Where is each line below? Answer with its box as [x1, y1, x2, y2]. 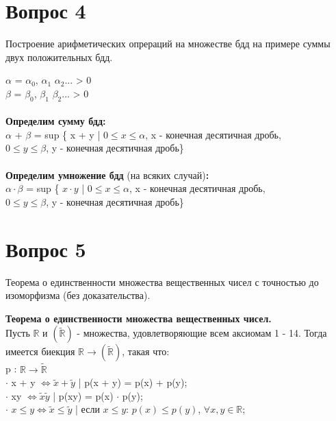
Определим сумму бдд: [5, 114, 106, 128]
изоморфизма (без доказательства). [5, 288, 151, 302]
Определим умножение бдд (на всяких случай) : [5, 167, 209, 182]
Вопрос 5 [5, 234, 86, 263]
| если [75, 402, 100, 416]
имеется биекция [5, 344, 75, 359]
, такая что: [122, 344, 170, 359]
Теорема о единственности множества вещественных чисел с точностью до [5, 274, 319, 289]
